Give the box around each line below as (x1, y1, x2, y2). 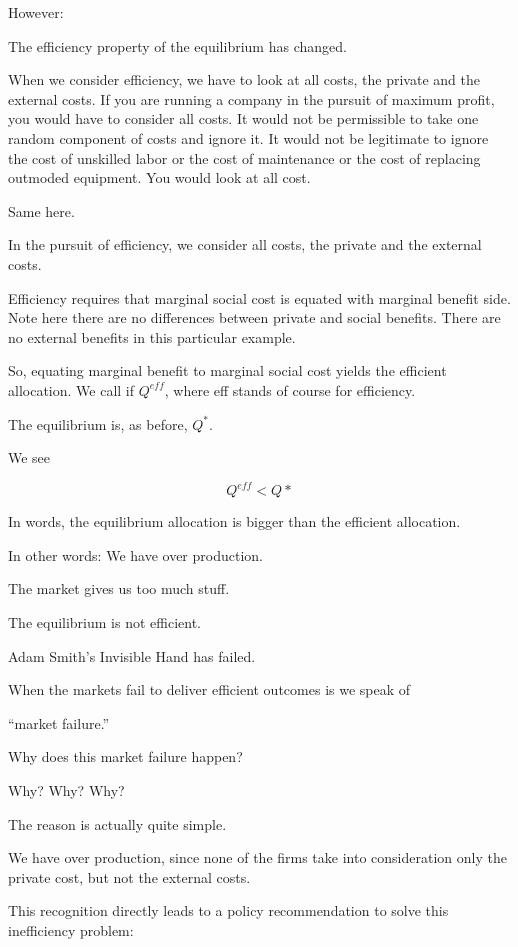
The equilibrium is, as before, (8, 413, 188, 434)
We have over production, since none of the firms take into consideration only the (8, 847, 507, 868)
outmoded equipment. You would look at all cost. (8, 167, 311, 188)
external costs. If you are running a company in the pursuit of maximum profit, (8, 88, 495, 109)
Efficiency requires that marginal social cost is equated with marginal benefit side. (8, 287, 511, 308)
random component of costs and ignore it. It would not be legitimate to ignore (8, 127, 489, 148)
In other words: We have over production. (8, 544, 263, 565)
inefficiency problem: (8, 919, 134, 940)
